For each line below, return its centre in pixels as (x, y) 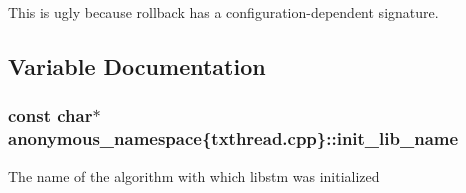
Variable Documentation (137, 65)
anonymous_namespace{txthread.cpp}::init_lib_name (233, 138)
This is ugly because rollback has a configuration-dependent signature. (223, 12)
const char (50, 115)
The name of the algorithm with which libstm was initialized (194, 175)
